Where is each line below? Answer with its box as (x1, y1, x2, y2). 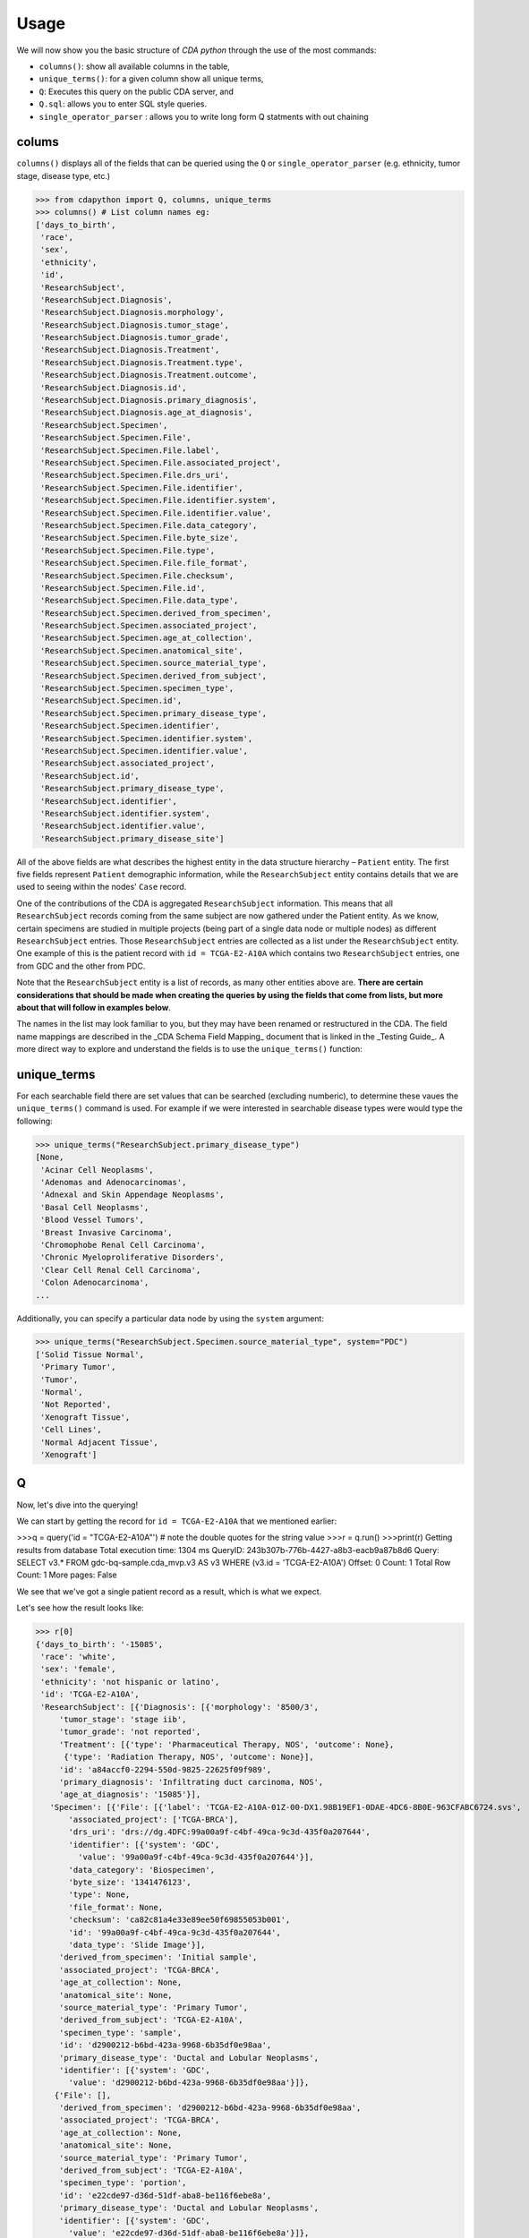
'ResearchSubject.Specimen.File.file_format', (40, 558, 248, 568)
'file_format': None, (68, 1902, 164, 1912)
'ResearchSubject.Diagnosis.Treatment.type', (40, 357, 243, 367)
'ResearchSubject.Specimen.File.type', (40, 545, 215, 555)
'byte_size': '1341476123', (68, 1877, 192, 1888)
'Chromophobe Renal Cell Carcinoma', (40, 1240, 206, 1250)
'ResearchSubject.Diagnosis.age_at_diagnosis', (40, 407, 253, 418)
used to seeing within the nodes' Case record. (16, 882, 187, 893)
